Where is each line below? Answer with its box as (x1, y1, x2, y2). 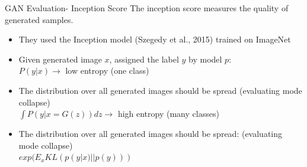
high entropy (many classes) (117, 107, 219, 120)
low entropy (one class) (65, 64, 149, 77)
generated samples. (5, 13, 73, 25)
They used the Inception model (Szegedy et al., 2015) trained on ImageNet (18, 33, 291, 45)
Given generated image (18, 53, 102, 65)
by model (188, 53, 222, 65)
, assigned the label (109, 53, 179, 65)
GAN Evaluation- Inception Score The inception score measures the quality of (5, 2, 289, 14)
